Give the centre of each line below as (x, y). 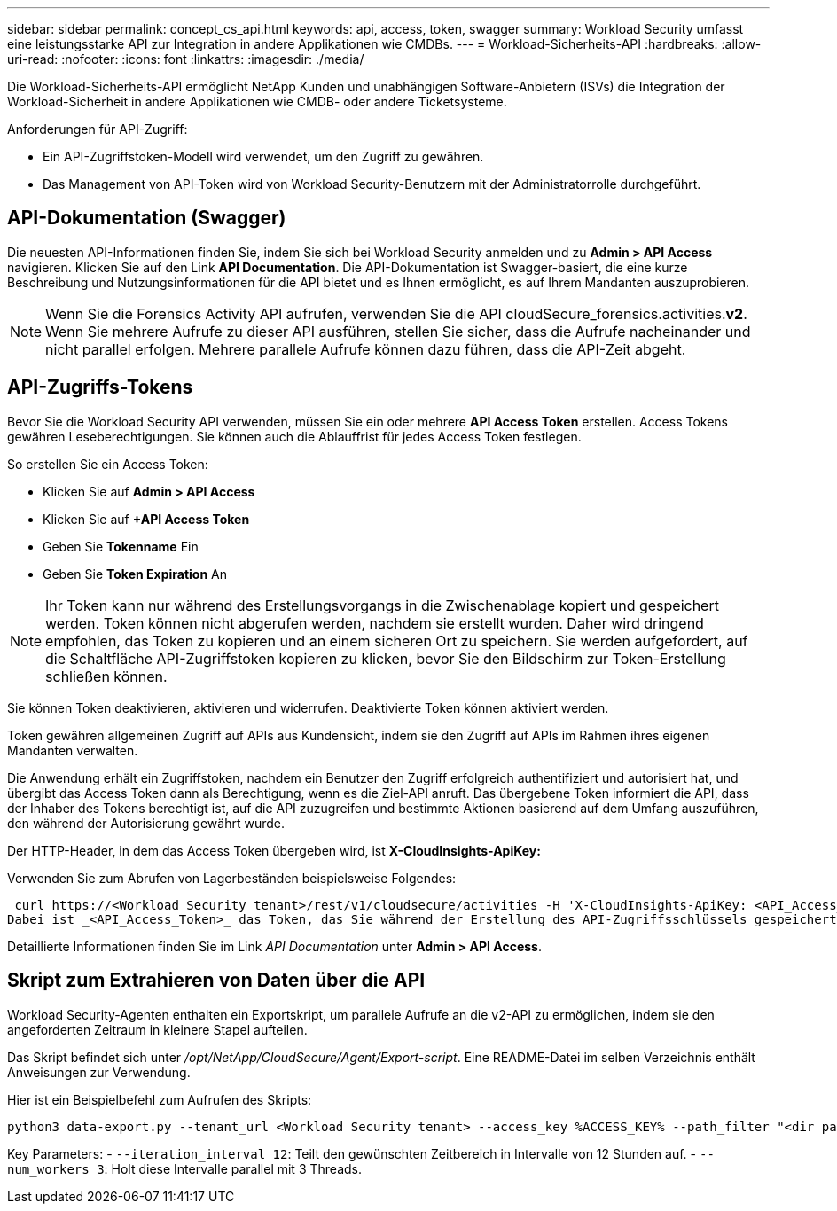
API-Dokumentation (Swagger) (147, 218)
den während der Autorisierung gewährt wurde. (146, 823)
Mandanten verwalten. (73, 750)
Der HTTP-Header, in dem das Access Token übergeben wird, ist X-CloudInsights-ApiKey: (274, 850)
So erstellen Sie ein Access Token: (108, 464)
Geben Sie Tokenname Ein (121, 546)
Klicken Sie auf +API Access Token (146, 519)
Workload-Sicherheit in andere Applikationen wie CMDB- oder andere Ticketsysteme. (257, 102)
